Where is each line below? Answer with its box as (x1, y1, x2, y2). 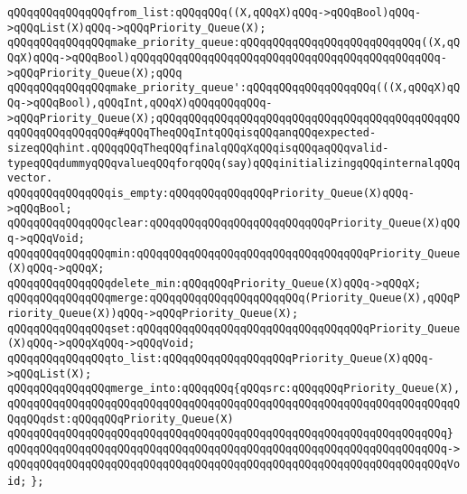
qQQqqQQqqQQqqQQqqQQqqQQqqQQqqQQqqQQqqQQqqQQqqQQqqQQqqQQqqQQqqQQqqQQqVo (7, 457, 461, 471)
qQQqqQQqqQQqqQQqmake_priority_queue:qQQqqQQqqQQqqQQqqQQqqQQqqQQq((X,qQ (7, 36, 461, 50)
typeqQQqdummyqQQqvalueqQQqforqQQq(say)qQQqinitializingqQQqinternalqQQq (7, 156, 461, 170)
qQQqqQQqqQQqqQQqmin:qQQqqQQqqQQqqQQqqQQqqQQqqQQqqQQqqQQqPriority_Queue (7, 247, 461, 260)
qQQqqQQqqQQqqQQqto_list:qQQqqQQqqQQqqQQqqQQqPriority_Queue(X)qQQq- (7, 352, 434, 366)
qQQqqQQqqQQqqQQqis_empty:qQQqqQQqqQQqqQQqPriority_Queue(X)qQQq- (7, 186, 416, 200)
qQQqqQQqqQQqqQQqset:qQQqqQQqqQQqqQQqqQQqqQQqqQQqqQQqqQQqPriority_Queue (7, 322, 461, 335)
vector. (7, 172, 53, 185)
